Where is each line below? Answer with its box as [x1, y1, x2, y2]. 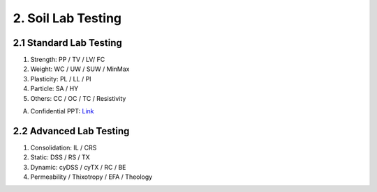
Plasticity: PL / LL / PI [30, 74, 91, 83]
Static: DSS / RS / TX [30, 153, 90, 161]
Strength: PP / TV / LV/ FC [30, 56, 105, 64]
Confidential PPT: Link [30, 107, 94, 115]
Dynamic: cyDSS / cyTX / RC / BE [30, 163, 126, 171]
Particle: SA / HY [30, 84, 79, 93]
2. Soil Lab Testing [13, 10, 122, 26]
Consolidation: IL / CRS [30, 143, 97, 152]
